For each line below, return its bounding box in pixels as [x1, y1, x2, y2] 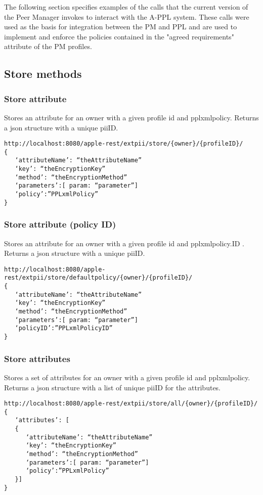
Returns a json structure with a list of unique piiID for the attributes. [4, 382, 221, 392]
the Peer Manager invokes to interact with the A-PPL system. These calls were [4, 11, 249, 22]
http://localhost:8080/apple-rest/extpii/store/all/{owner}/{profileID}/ [4, 400, 258, 408]
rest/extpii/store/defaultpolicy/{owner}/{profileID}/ [4, 274, 193, 282]
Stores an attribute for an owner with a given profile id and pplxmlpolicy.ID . [4, 238, 244, 248]
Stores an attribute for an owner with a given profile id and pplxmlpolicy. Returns [4, 112, 259, 122]
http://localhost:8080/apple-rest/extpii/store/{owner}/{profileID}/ [4, 140, 243, 148]
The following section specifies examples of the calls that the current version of [4, 2, 248, 12]
